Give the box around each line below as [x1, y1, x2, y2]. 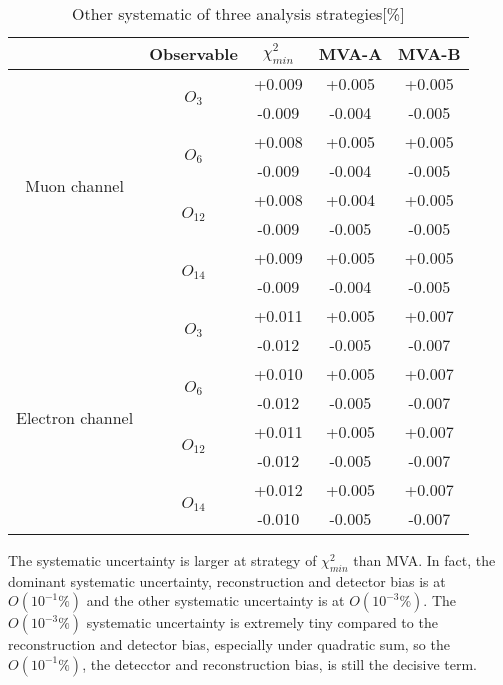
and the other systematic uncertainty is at [86, 590, 345, 611]
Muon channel [25, 173, 124, 197]
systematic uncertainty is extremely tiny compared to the [86, 612, 438, 633]
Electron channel [16, 405, 134, 429]
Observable [149, 42, 238, 65]
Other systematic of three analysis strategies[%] [71, 2, 405, 25]
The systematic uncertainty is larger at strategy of [8, 550, 317, 570]
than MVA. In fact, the [353, 550, 496, 570]
